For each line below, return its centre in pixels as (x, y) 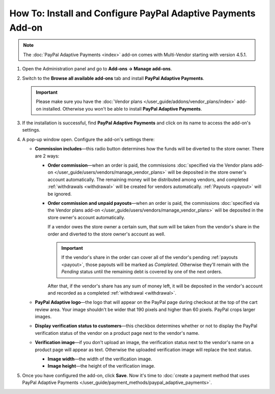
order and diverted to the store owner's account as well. (106, 234)
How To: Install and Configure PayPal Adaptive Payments (132, 13)
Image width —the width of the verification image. (100, 359)
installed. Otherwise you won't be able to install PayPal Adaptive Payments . (122, 109)
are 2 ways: (47, 156)
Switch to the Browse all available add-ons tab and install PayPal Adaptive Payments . (113, 78)
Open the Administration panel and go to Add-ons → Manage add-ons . (97, 69)
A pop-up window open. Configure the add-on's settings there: (88, 139)
